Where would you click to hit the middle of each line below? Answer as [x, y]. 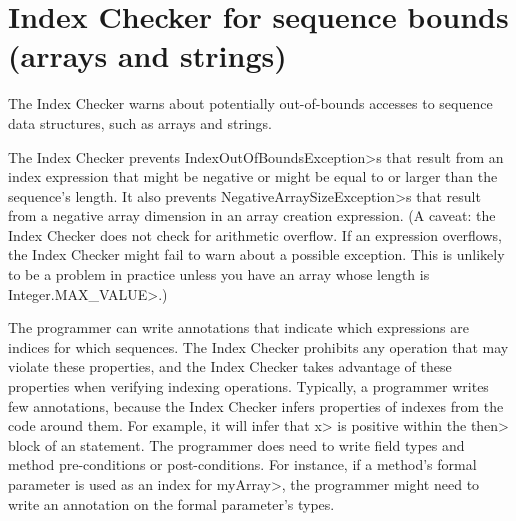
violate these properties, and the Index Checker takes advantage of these [230, 366]
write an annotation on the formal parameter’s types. [171, 503]
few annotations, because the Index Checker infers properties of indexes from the [256, 405]
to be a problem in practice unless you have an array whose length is [219, 274]
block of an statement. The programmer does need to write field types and [236, 444]
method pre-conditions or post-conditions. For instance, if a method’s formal [242, 464]
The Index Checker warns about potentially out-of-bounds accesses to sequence [250, 103]
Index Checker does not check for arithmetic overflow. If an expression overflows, [255, 234]
